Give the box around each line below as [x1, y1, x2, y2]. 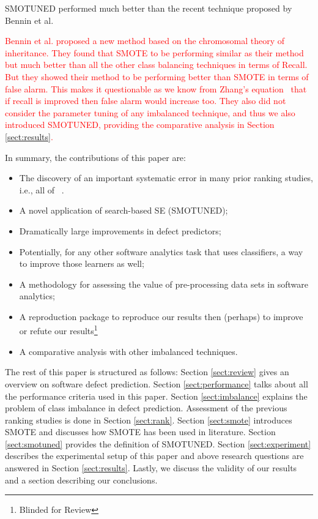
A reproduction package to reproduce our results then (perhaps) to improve [19, 310, 303, 323]
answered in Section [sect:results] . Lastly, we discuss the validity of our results [5, 461, 297, 474]
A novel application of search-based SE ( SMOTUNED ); [19, 204, 228, 217]
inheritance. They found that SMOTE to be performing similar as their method [5, 46, 304, 59]
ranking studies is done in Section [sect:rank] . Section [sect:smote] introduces [5, 413, 292, 426]
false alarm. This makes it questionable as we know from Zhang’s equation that [5, 82, 307, 95]
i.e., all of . [19, 183, 64, 196]
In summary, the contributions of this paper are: [5, 151, 186, 163]
